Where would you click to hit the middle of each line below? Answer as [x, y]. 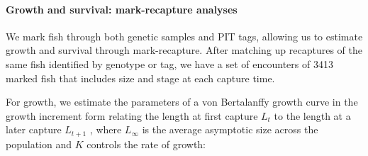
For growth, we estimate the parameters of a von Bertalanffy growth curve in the [182, 102]
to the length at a [312, 115]
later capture [34, 129]
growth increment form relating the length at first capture [132, 115]
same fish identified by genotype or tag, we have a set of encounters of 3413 [169, 63]
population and [39, 144]
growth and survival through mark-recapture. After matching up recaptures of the [184, 50]
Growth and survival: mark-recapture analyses [122, 9]
